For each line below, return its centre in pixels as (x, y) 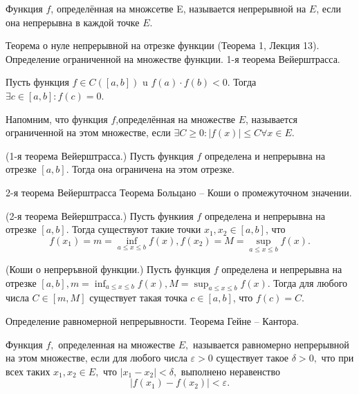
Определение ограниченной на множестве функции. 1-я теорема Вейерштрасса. (173, 58)
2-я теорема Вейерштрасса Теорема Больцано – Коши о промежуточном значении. (179, 192)
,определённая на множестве (175, 119)
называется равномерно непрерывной (271, 344)
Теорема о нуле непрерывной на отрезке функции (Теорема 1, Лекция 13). (163, 45)
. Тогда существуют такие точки (134, 229)
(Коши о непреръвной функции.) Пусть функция (108, 269)
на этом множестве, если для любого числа (96, 358)
